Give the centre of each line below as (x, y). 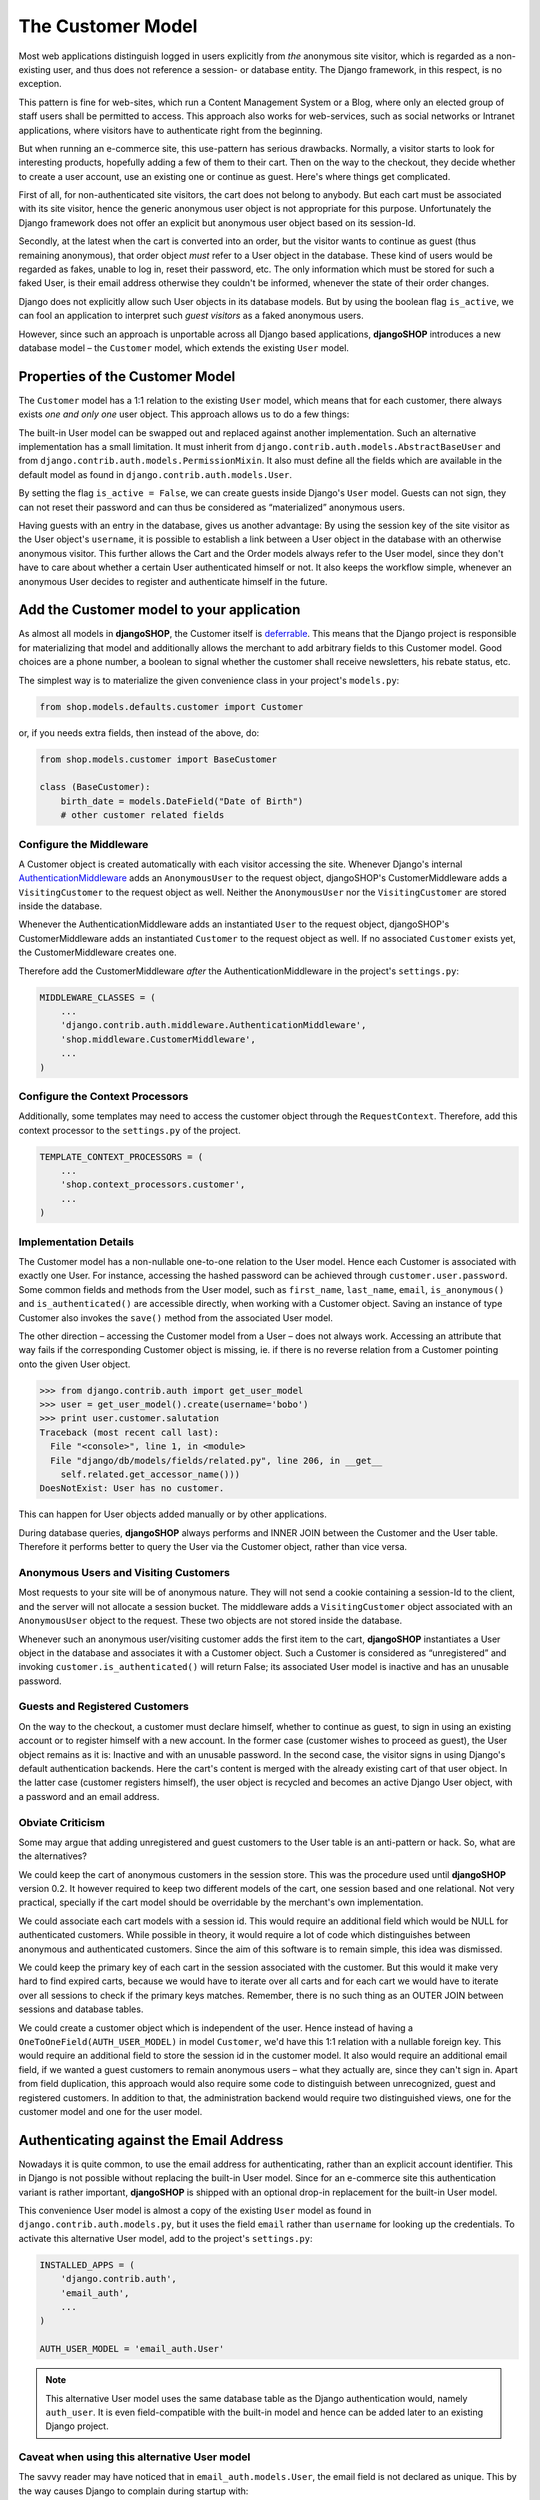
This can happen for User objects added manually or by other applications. (172, 1514)
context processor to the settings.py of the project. (129, 1130)
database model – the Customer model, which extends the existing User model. (184, 347)
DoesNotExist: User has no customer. (132, 1488)
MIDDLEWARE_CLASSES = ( (98, 997)
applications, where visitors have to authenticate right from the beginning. (171, 130)
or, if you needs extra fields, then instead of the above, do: (139, 732)
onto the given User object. (74, 1364)
